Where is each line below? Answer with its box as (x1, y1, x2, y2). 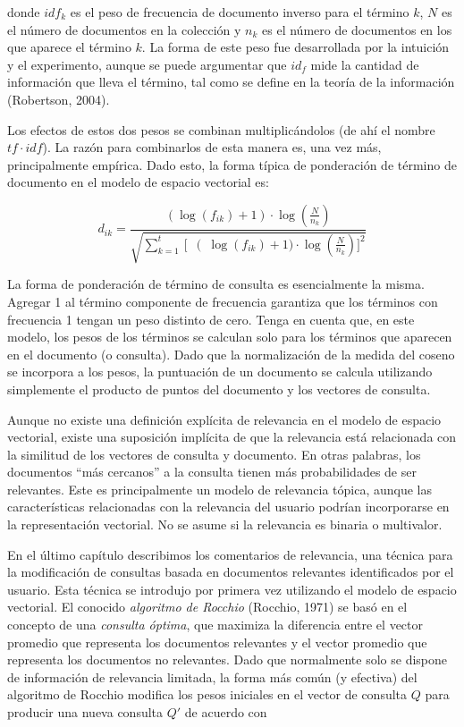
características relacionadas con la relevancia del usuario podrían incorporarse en (7, 497, 450, 516)
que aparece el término (7, 38, 131, 56)
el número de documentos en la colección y (7, 20, 241, 38)
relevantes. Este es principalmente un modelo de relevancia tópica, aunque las (7, 479, 433, 498)
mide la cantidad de (310, 55, 419, 73)
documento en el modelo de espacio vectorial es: (7, 173, 269, 191)
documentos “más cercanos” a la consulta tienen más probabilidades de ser (7, 462, 417, 481)
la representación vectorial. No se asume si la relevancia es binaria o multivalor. (7, 515, 443, 534)
